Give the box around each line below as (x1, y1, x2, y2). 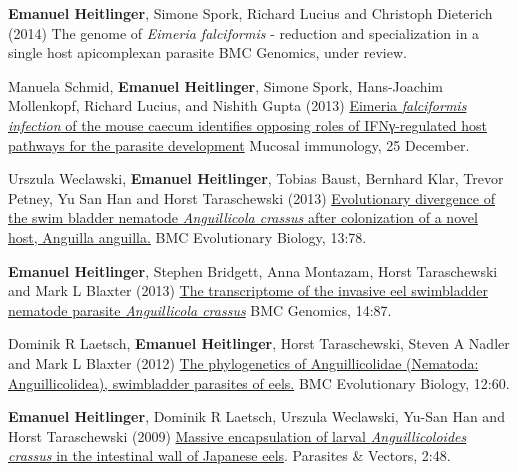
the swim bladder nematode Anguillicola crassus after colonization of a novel (8, 207, 478, 228)
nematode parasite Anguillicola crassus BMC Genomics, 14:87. (8, 299, 392, 320)
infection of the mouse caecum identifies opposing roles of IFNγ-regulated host (8, 114, 488, 135)
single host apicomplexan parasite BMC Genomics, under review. (8, 42, 407, 63)
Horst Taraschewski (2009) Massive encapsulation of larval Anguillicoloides (8, 425, 467, 446)
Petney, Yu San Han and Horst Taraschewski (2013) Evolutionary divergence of (8, 187, 495, 208)
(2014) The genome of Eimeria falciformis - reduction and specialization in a (8, 22, 480, 43)
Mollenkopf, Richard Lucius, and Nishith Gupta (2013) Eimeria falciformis (8, 95, 467, 116)
